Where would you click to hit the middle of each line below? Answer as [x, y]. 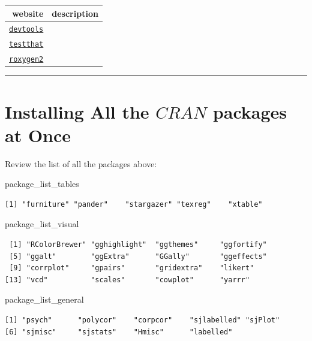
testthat [26, 45]
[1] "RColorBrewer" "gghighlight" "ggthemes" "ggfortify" [138, 245]
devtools [26, 30]
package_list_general [44, 299]
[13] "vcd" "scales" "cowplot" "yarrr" [127, 280]
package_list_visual [42, 224]
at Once [38, 135]
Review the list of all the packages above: [81, 163]
